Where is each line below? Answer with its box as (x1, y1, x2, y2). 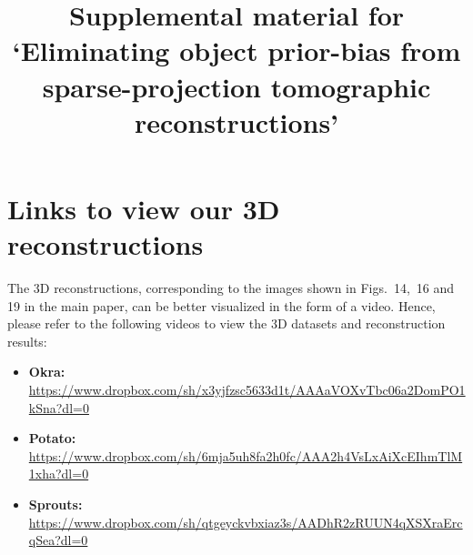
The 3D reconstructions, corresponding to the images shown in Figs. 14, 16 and (7, 278, 455, 298)
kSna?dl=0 (28, 398, 89, 417)
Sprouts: (28, 495, 83, 513)
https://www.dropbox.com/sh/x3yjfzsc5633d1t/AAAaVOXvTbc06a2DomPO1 (28, 380, 466, 399)
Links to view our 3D (7, 189, 280, 227)
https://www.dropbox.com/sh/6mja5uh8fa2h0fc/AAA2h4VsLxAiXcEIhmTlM (28, 446, 463, 465)
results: (7, 331, 47, 350)
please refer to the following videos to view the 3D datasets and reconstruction (7, 314, 446, 333)
